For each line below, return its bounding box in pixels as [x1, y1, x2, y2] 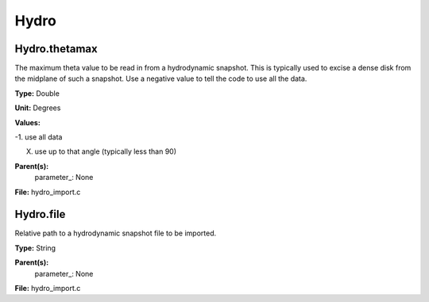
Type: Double [14, 88, 60, 98]
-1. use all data [14, 132, 63, 142]
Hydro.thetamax [14, 42, 99, 55]
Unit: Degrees [14, 103, 61, 113]
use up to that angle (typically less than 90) [34, 147, 177, 156]
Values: [14, 117, 41, 127]
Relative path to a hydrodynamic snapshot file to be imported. [14, 228, 217, 238]
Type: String [14, 243, 56, 253]
